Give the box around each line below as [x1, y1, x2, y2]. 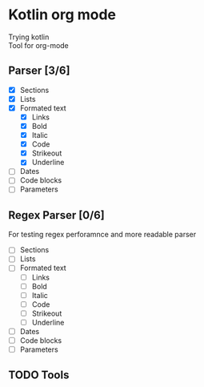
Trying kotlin [8, 32, 50, 42]
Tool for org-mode [8, 40, 70, 50]
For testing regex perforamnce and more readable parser [8, 230, 197, 240]
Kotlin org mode [8, 6, 117, 24]
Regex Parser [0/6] [8, 208, 106, 222]
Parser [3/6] [8, 64, 70, 78]
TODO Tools [8, 369, 70, 382]
